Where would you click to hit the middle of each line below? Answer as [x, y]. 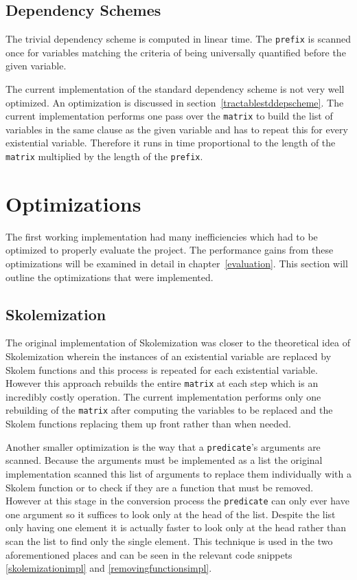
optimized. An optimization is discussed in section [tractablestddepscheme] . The [175, 102]
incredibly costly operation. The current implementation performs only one [163, 396]
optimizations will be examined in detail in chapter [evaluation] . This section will [177, 264]
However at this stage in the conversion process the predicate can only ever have [177, 501]
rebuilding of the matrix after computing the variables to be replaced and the [169, 410]
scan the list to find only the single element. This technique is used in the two [169, 541]
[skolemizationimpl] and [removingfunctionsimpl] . [109, 568]
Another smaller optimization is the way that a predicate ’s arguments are [163, 446]
